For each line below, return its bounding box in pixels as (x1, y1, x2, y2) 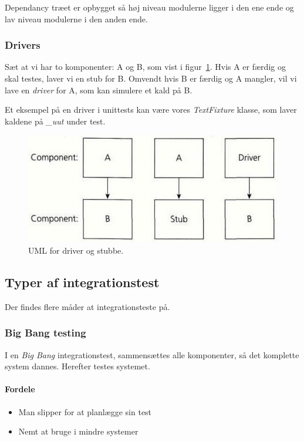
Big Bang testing (5, 325, 86, 340)
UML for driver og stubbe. (28, 244, 124, 256)
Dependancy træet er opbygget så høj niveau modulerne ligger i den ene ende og (5, 1, 294, 13)
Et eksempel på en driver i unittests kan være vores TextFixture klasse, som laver (5, 103, 297, 116)
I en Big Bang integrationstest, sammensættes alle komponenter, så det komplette (5, 348, 299, 361)
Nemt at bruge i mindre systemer (18, 425, 139, 437)
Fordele (5, 383, 35, 395)
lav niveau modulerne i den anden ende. (5, 12, 148, 25)
